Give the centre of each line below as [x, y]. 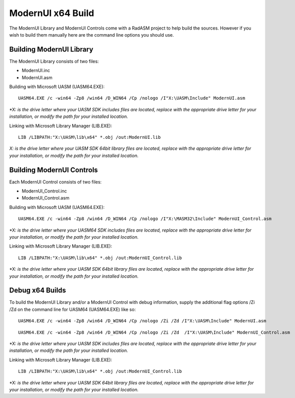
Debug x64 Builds [38, 290]
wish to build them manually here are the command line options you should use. [92, 35]
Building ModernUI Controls [54, 170]
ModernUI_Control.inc [44, 191]
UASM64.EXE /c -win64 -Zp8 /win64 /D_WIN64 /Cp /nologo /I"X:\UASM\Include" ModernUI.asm [132, 98]
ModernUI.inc [36, 71]
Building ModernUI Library [51, 49]
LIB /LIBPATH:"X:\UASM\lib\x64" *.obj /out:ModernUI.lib [90, 137]
